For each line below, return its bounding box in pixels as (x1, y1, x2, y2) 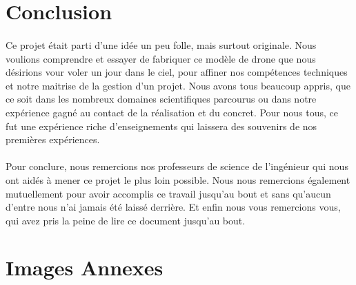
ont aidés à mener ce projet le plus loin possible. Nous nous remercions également (6, 172, 350, 187)
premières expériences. (6, 132, 100, 147)
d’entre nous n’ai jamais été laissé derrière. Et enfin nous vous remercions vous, (6, 200, 341, 214)
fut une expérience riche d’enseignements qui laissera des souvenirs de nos (6, 118, 317, 133)
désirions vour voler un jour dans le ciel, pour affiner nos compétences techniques (6, 65, 348, 79)
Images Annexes (6, 253, 164, 282)
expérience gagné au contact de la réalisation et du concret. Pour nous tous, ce (6, 105, 338, 119)
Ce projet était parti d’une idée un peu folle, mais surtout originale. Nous (6, 37, 317, 52)
